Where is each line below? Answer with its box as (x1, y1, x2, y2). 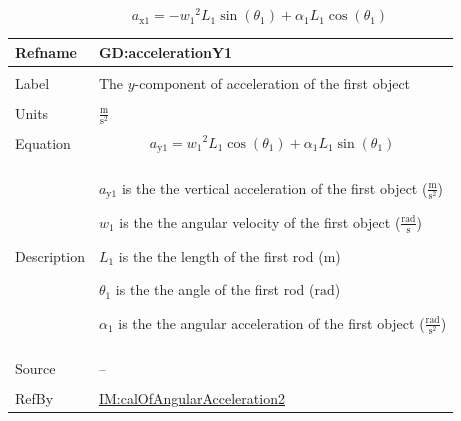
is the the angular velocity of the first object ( (119, 211, 401, 232)
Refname (15, 41, 77, 62)
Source (15, 357, 56, 378)
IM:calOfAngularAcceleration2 (98, 387, 285, 408)
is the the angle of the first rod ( (115, 279, 315, 300)
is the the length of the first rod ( (118, 245, 324, 266)
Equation (15, 133, 71, 154)
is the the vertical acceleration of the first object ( (121, 177, 428, 198)
